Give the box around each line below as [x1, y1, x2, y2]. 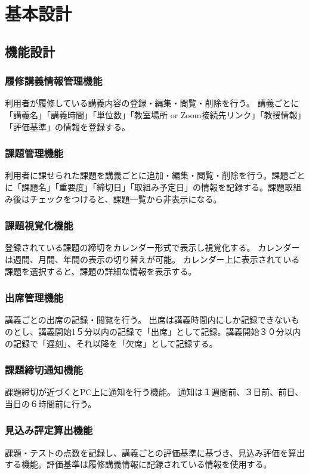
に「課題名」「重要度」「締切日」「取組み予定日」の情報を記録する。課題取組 [5, 180, 301, 193]
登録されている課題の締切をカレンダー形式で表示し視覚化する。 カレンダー [5, 241, 300, 254]
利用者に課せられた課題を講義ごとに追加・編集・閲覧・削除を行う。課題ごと [5, 169, 305, 181]
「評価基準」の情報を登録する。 [5, 120, 130, 133]
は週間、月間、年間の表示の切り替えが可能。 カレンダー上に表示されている [5, 253, 300, 265]
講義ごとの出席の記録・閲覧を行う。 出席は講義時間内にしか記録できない [5, 313, 291, 326]
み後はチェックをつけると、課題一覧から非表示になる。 [5, 192, 222, 205]
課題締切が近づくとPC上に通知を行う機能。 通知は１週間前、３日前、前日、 [5, 386, 304, 398]
